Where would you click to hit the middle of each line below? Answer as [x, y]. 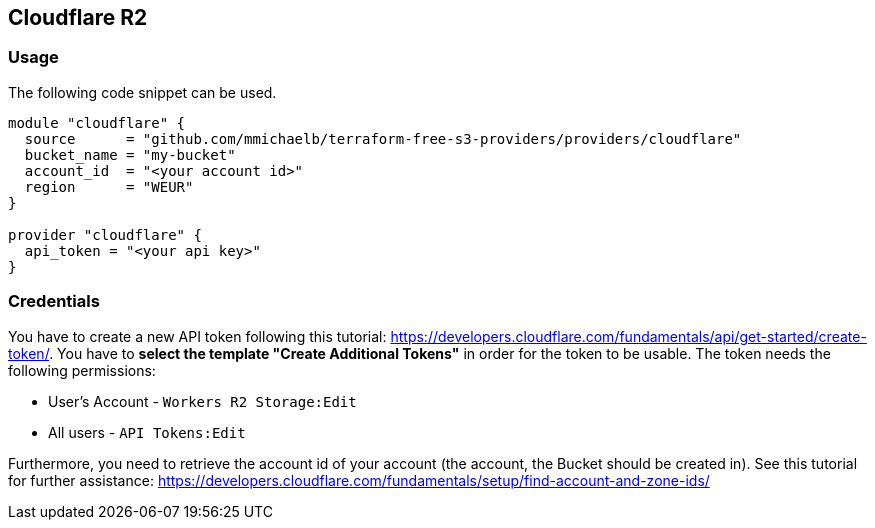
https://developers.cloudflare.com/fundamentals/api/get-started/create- [628, 336]
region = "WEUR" [109, 186]
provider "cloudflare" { [105, 234]
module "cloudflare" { [97, 122]
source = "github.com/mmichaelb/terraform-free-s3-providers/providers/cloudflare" [383, 138]
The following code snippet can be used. [142, 92]
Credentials [54, 301]
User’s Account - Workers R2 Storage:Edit [202, 401]
